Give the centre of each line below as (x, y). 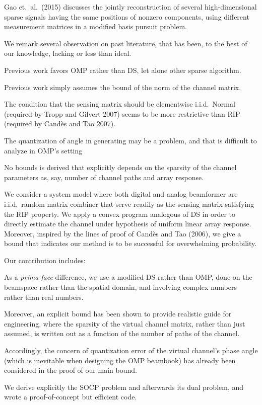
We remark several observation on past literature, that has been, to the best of (126, 43)
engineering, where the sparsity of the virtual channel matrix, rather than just (125, 323)
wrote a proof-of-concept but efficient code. (71, 397)
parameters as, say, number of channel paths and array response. (104, 177)
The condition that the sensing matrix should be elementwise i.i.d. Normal (120, 104)
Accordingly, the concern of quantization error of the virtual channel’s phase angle (131, 350)
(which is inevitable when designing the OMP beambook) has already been (120, 360)
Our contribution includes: (45, 260)
